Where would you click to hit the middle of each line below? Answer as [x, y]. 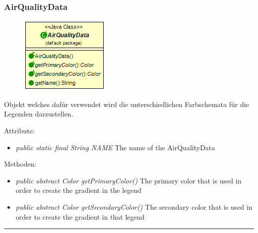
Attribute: [19, 130]
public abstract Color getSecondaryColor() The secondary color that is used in [134, 206]
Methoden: [20, 164]
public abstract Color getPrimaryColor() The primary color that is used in [129, 180]
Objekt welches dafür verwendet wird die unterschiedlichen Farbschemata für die [127, 104]
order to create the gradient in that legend [80, 216]
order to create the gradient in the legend [79, 190]
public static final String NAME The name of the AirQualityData [115, 147]
